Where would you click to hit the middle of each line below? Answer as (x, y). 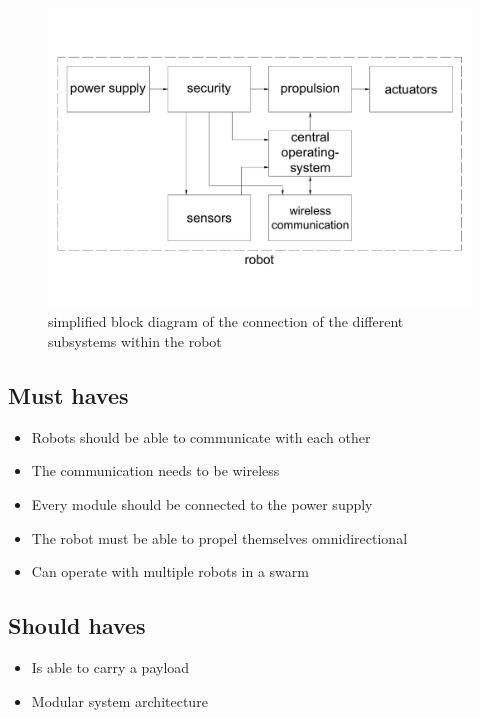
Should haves (77, 625)
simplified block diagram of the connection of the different (226, 321)
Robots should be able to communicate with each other (201, 436)
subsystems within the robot (135, 340)
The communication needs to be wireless (155, 470)
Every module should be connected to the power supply (202, 503)
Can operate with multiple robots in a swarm (170, 571)
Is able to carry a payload (110, 666)
